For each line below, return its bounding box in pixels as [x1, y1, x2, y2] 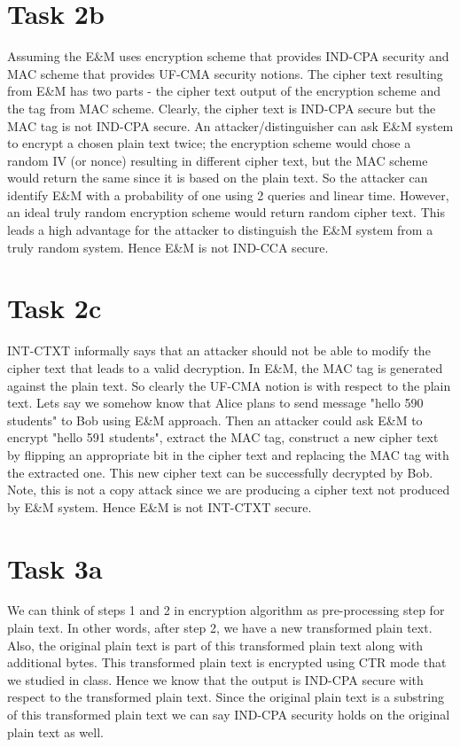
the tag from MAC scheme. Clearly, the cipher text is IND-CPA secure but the [7, 98, 436, 117]
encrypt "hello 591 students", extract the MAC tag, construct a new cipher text [7, 428, 439, 447]
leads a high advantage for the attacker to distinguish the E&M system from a [7, 221, 433, 239]
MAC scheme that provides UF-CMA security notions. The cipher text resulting [7, 64, 443, 82]
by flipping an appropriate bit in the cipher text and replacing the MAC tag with [7, 445, 449, 463]
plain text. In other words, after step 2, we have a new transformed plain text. [7, 619, 433, 637]
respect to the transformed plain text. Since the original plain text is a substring [7, 688, 444, 706]
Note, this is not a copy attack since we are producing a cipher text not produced [7, 480, 450, 499]
